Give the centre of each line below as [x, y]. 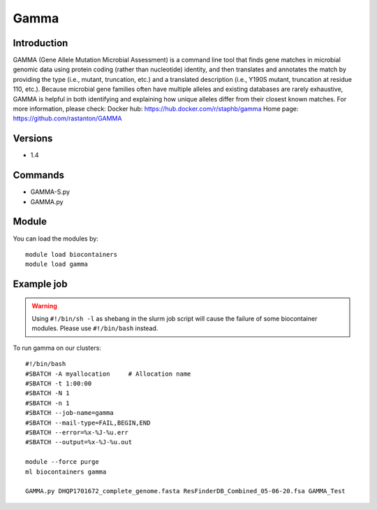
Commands [39, 175]
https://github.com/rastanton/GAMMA [67, 118]
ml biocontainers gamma [66, 472]
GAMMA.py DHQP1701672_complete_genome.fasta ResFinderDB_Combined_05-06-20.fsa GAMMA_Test [185, 491]
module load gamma [57, 264]
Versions [33, 139]
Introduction [40, 43]
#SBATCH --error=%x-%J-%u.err [77, 433]
